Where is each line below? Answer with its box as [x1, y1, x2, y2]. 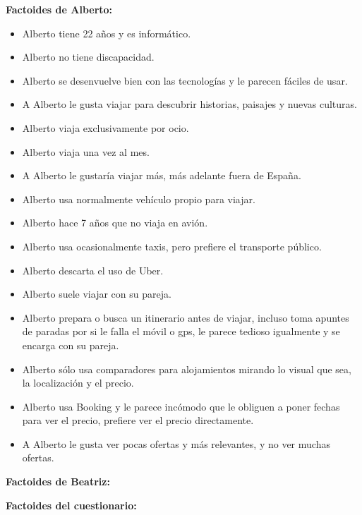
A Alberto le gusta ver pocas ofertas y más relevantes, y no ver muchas [22, 436, 330, 451]
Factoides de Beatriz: [6, 474, 110, 489]
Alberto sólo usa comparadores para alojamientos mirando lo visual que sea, [22, 361, 351, 376]
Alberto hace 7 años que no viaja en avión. [22, 215, 208, 230]
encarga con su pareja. [22, 337, 119, 352]
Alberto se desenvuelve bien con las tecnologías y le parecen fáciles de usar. [22, 73, 348, 87]
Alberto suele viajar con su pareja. [22, 286, 171, 301]
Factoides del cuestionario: [6, 497, 137, 512]
